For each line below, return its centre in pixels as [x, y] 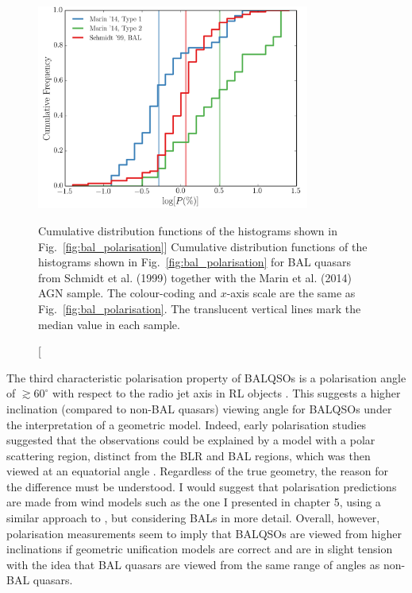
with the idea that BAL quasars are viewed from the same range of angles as [193, 564]
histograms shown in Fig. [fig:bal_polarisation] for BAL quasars [195, 262]
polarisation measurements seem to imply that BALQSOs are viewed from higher [204, 533]
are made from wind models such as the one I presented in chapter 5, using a [194, 502]
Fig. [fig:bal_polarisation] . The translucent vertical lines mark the [200, 308]
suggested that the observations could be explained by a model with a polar [191, 440]
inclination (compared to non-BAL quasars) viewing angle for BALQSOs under [199, 408]
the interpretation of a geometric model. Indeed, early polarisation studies [187, 424]
